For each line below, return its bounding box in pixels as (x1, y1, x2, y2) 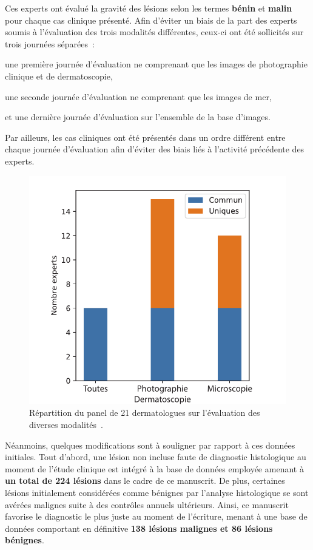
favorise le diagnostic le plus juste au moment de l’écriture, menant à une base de (5, 510, 308, 523)
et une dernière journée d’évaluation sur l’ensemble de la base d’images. (5, 110, 271, 123)
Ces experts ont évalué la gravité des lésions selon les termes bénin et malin (5, 2, 292, 14)
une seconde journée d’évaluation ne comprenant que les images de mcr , (5, 90, 272, 103)
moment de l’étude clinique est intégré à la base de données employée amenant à (5, 462, 304, 475)
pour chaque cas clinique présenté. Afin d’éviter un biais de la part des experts (5, 13, 297, 26)
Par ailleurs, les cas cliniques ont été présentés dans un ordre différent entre (5, 131, 286, 143)
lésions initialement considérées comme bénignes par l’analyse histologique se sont (5, 486, 309, 499)
